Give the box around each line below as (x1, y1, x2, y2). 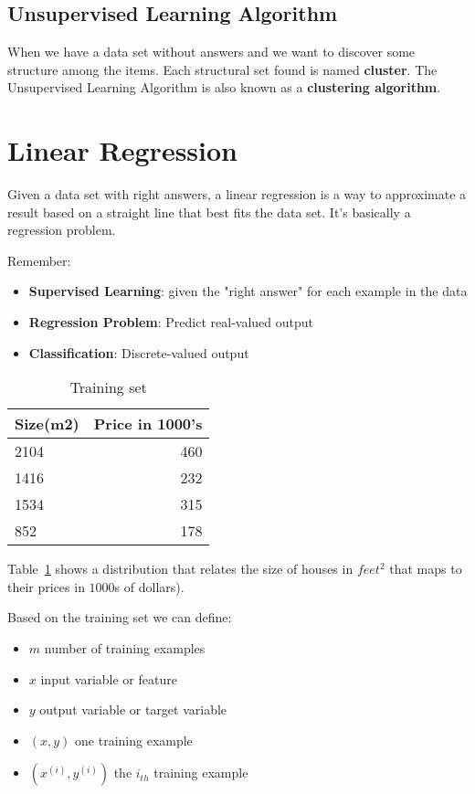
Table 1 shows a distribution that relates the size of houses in (7, 559, 354, 578)
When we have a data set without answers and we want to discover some (7, 42, 416, 61)
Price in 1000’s (93, 413, 203, 435)
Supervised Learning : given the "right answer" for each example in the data (28, 281, 468, 301)
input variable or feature (40, 669, 177, 688)
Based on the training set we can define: (7, 608, 232, 627)
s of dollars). (114, 577, 185, 596)
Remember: (7, 250, 71, 270)
